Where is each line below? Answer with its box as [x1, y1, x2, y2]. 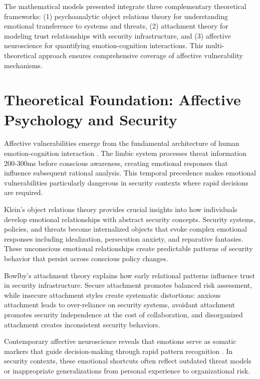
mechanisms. [4, 60, 43, 70]
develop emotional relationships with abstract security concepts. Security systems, [4, 214, 256, 224]
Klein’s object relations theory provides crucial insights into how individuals [4, 204, 237, 215]
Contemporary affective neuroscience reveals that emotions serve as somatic [4, 336, 236, 346]
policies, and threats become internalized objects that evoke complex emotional [4, 224, 247, 234]
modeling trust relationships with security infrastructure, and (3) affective [4, 30, 231, 41]
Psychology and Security [4, 109, 177, 129]
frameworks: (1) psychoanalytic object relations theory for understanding [4, 11, 228, 21]
